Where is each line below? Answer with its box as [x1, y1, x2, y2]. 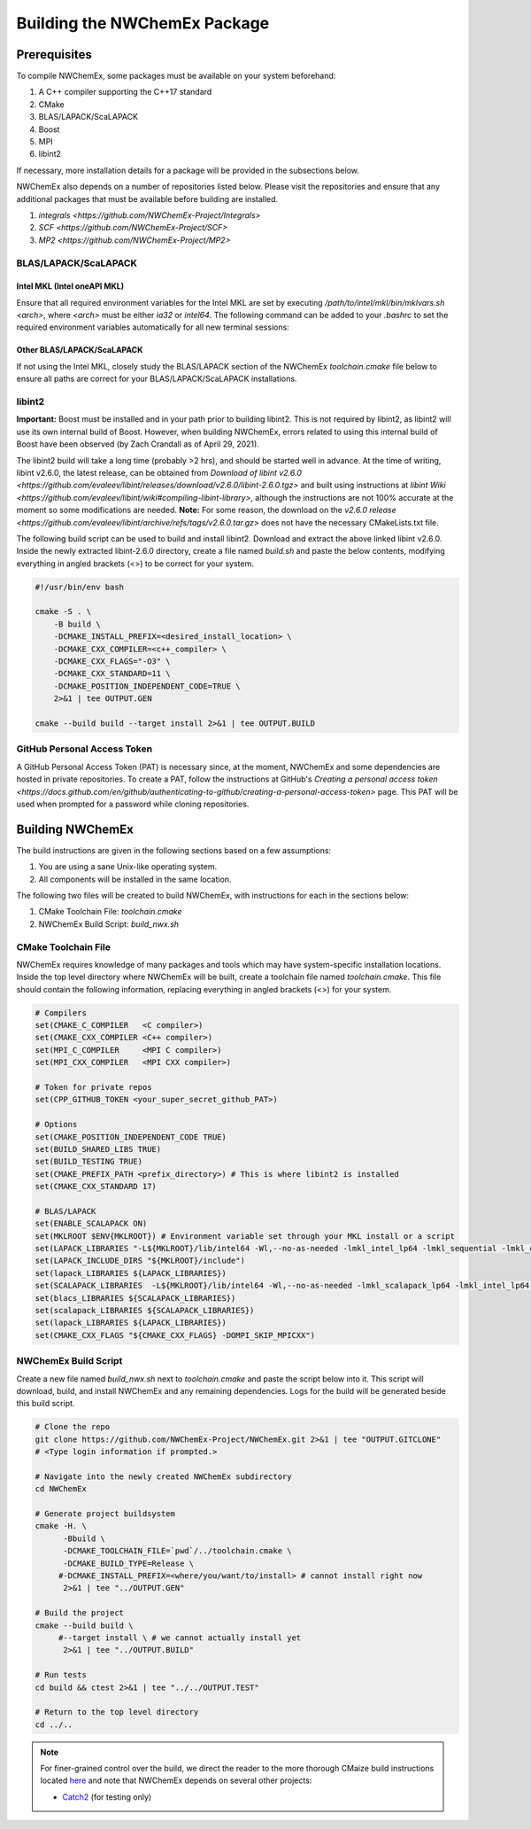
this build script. [16, 1398, 75, 1409]
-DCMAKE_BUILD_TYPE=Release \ [63, 1558, 195, 1568]
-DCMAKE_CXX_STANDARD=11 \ [53, 669, 172, 679]
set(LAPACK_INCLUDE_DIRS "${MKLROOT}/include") [35, 1256, 245, 1266]
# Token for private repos [35, 1082, 152, 1092]
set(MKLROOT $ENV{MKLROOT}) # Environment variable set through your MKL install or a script [35, 1231, 456, 1241]
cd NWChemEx [35, 1484, 88, 1494]
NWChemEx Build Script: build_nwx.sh [38, 918, 180, 930]
